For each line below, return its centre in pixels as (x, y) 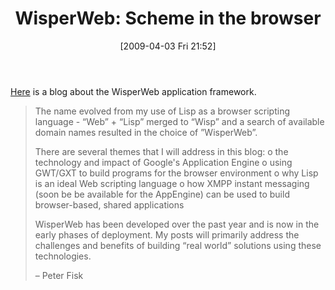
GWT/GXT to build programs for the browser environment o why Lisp (176, 173)
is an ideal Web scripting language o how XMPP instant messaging (172, 183)
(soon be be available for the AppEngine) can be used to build (162, 194)
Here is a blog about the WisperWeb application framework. (133, 91)
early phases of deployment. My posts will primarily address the (167, 234)
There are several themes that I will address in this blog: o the (161, 151)
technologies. (63, 256)
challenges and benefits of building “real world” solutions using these (178, 245)
